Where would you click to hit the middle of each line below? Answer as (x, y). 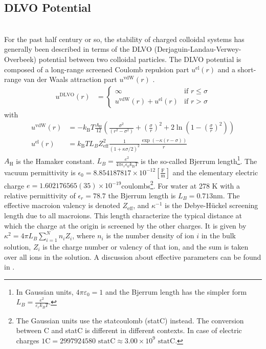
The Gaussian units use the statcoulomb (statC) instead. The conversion (130, 320)
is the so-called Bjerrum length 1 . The (199, 160)
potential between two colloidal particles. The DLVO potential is (140, 59)
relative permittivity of (40, 195)
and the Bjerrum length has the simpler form (176, 291)
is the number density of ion (150, 235)
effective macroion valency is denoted (62, 205)
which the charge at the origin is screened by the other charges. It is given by (125, 225)
